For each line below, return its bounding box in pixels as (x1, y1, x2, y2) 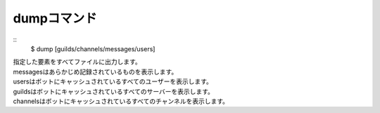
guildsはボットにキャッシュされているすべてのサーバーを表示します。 (13, 87, 215, 95)
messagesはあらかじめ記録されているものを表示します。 (13, 67, 178, 76)
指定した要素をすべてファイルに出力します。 (13, 58, 142, 66)
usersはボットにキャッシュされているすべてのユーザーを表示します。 (13, 77, 213, 86)
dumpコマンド (13, 11, 98, 26)
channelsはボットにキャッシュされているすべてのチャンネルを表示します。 (13, 97, 229, 105)
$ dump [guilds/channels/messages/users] (30, 44, 156, 53)
